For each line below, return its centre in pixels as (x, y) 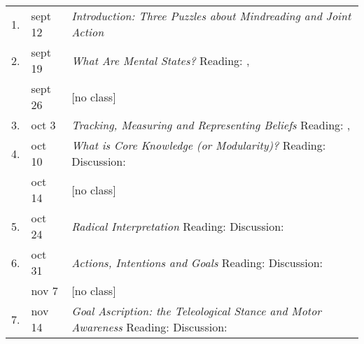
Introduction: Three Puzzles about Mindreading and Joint (211, 16)
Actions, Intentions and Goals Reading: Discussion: (197, 262)
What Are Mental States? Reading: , (161, 60)
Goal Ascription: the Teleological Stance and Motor (197, 311)
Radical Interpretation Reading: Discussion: (178, 226)
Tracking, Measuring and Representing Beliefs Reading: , (211, 125)
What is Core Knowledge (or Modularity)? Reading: (199, 145)
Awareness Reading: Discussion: (149, 327)
